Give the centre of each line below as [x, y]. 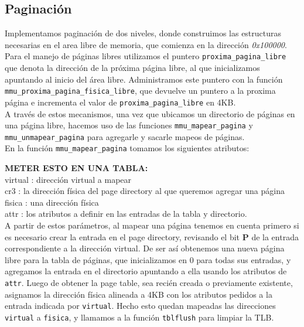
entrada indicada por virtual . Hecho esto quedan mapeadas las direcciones [140, 306]
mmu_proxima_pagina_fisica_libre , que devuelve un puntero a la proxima [140, 91]
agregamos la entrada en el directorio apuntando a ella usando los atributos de [146, 271]
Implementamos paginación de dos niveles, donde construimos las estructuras [143, 33]
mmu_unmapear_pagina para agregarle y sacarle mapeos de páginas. [125, 136]
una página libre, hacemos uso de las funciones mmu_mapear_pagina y [129, 125]
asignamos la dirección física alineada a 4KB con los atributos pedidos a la [139, 294]
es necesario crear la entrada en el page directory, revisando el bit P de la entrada [152, 236]
